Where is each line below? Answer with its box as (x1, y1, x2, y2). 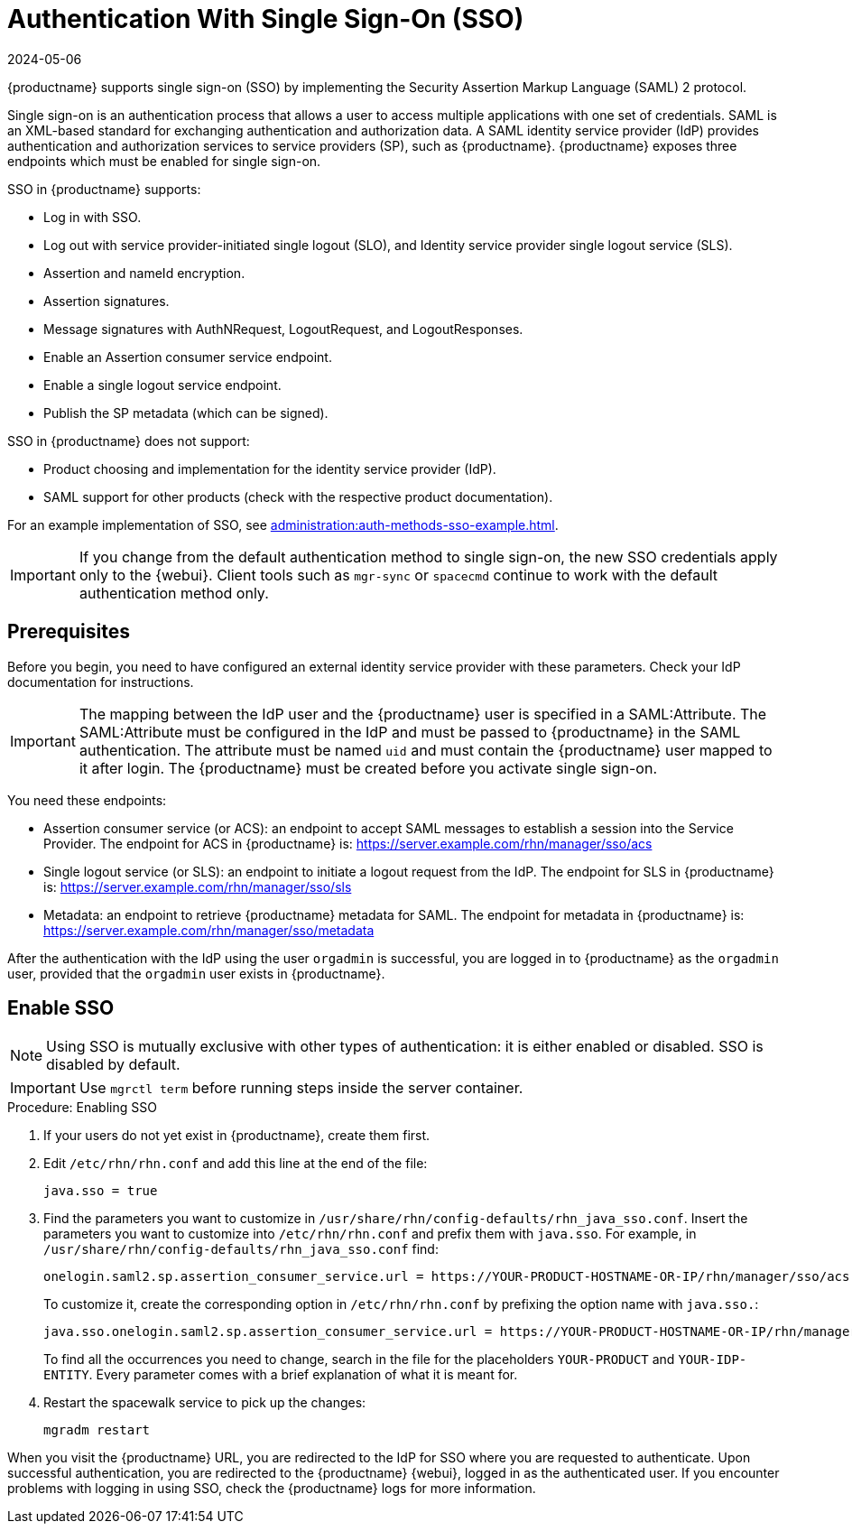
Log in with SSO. (43, 209, 142, 225)
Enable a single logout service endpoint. (43, 376, 282, 393)
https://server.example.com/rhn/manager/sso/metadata (43, 922, 375, 938)
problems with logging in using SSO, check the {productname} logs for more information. (7, 1480, 536, 1497)
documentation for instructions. (7, 673, 194, 690)
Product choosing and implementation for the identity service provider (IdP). (43, 460, 496, 477)
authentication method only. (79, 583, 269, 602)
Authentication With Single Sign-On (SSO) (7, 4, 524, 34)
